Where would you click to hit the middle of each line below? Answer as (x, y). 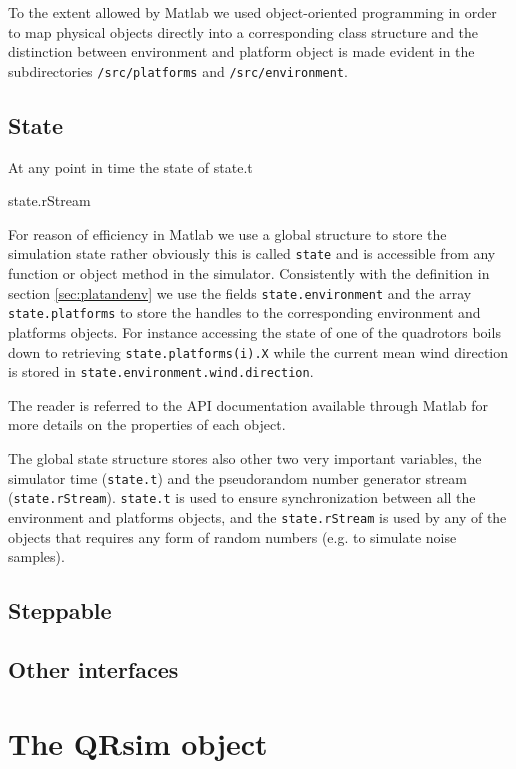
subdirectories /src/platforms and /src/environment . (178, 70)
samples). (36, 556)
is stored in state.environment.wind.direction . (161, 371)
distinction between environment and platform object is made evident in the (241, 51)
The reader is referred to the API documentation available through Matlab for (248, 404)
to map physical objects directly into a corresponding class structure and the (243, 31)
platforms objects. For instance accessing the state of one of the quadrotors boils (254, 331)
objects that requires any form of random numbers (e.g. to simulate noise (232, 536)
